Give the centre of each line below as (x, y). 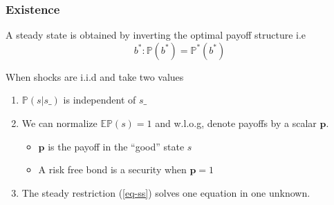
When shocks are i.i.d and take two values (95, 76)
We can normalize (59, 123)
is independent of (100, 100)
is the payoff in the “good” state (116, 146)
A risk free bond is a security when (112, 169)
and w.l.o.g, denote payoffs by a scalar (236, 123)
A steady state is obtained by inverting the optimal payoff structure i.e (156, 35)
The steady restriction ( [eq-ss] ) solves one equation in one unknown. (166, 192)
